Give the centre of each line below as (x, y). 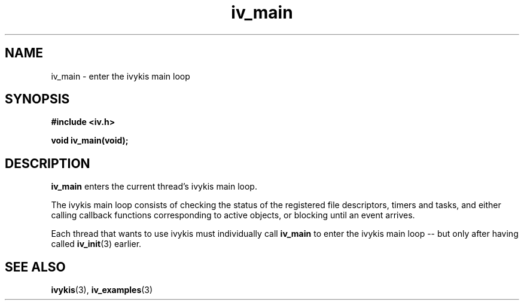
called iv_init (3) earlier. (96, 244)
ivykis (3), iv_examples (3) (102, 290)
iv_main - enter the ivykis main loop (121, 76)
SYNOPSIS (37, 99)
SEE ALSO (35, 267)
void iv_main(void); (90, 141)
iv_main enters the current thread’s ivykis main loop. (154, 187)
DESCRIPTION (48, 163)
